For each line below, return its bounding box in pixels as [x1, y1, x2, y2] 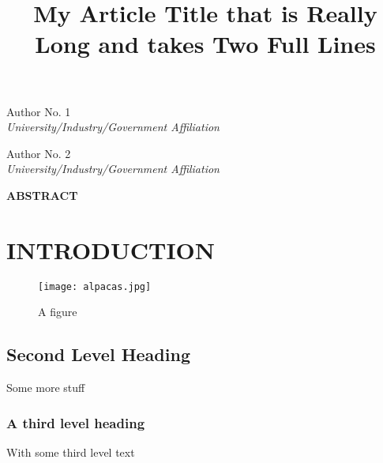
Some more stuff [6, 379, 85, 396]
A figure [38, 303, 77, 320]
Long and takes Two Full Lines [35, 28, 376, 60]
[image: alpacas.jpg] [38, 280, 152, 292]
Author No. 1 [6, 103, 71, 119]
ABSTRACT [6, 186, 78, 203]
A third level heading [6, 412, 145, 432]
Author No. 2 [6, 145, 71, 161]
